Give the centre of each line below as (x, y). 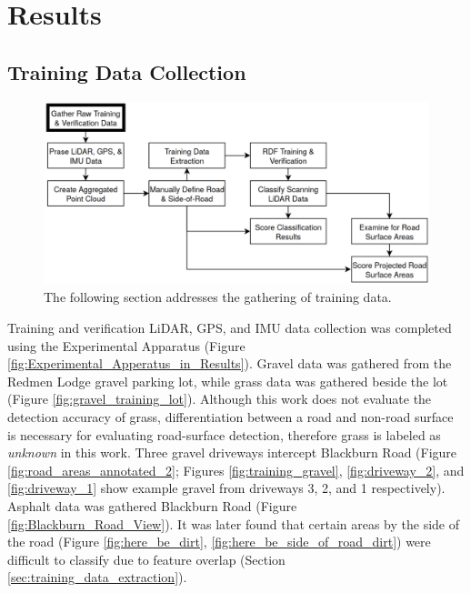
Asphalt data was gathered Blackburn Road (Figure (152, 505)
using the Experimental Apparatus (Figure (126, 345)
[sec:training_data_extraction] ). (97, 577)
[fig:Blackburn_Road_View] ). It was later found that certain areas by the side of (234, 523)
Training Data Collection (127, 71)
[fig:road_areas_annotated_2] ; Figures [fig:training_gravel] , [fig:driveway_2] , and (236, 470)
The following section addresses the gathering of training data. (218, 297)
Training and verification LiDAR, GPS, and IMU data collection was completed (230, 327)
